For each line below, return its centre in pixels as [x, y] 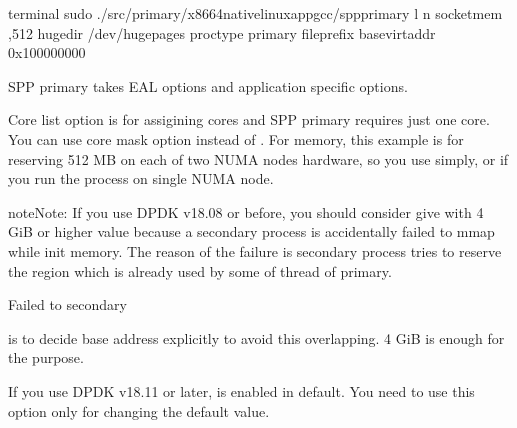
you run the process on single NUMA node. [141, 178]
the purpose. [46, 357]
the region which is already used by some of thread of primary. [200, 270]
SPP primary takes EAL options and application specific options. [208, 85]
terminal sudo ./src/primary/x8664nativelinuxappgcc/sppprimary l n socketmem [255, 13]
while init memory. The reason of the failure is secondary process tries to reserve [255, 250]
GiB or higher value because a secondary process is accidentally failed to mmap [251, 231]
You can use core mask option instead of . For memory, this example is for [236, 138]
